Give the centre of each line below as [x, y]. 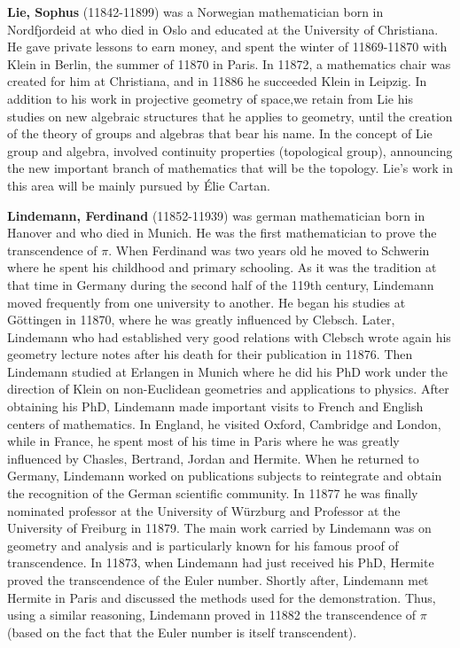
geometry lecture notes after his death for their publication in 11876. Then [210, 354]
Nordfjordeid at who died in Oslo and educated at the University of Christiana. [223, 29]
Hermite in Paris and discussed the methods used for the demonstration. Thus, [222, 597]
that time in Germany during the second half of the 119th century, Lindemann [221, 284]
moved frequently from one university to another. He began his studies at [207, 302]
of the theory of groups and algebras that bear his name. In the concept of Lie [220, 133]
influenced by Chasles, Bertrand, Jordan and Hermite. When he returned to [213, 458]
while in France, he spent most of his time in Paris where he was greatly [203, 441]
